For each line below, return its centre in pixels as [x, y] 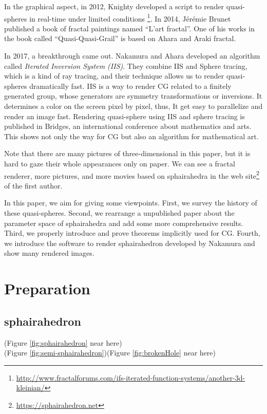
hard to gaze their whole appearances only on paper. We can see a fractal [120, 163]
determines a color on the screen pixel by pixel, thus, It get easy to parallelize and [133, 106]
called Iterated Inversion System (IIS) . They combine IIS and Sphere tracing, [126, 65]
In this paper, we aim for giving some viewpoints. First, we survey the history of [131, 203]
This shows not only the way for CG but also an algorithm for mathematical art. [131, 136]
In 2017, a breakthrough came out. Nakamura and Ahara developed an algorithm [132, 56]
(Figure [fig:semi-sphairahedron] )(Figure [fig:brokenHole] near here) [110, 353]
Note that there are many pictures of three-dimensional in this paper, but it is [127, 153]
